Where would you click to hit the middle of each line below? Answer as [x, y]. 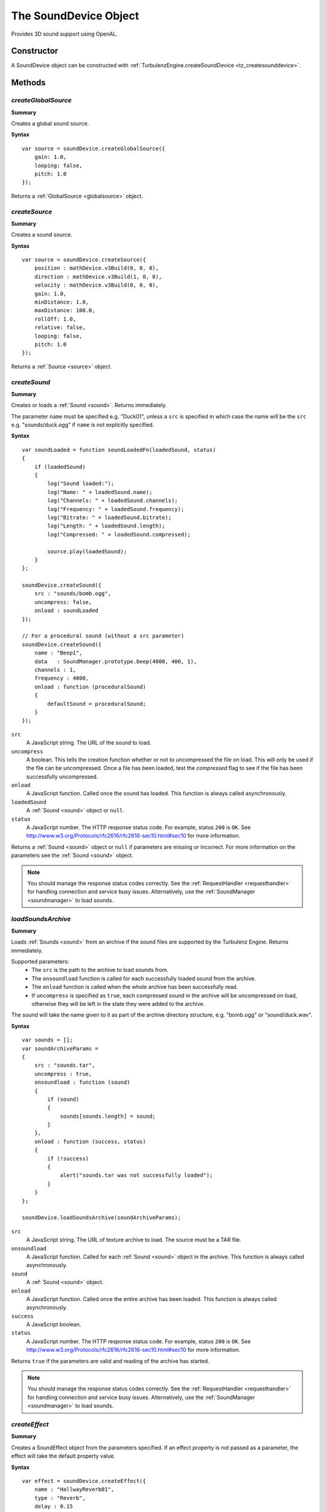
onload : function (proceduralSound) [90, 687]
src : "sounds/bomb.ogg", [73, 594]
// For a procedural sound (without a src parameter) [103, 636]
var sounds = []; [47, 1040]
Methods [28, 83]
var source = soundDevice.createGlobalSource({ [94, 148]
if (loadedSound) [60, 467]
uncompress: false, [63, 602]
